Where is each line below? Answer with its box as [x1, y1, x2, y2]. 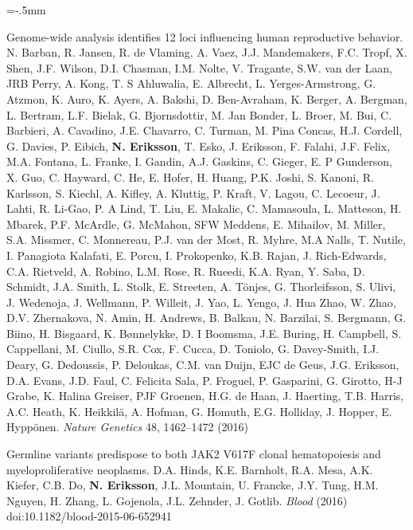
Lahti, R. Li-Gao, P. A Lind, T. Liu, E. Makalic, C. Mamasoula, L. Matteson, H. [6, 200, 402, 217]
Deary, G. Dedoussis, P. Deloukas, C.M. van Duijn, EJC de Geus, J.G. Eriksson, [6, 356, 399, 373]
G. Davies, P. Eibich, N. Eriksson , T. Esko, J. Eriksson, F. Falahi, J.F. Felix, [6, 137, 391, 154]
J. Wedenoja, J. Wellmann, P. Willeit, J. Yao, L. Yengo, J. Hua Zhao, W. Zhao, [6, 293, 396, 310]
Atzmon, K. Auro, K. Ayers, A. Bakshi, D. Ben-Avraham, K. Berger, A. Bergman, [6, 90, 407, 107]
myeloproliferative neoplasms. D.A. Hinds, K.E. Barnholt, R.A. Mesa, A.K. [6, 461, 373, 477]
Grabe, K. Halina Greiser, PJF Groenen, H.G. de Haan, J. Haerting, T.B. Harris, [6, 387, 404, 404]
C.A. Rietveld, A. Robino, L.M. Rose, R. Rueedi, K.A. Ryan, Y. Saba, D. [6, 262, 365, 279]
